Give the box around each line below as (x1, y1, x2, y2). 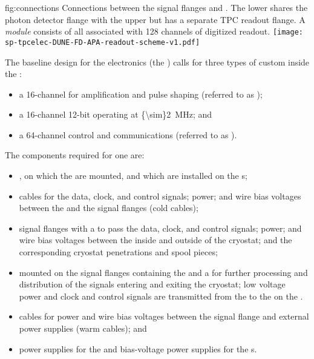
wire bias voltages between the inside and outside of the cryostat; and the (19, 233, 292, 246)
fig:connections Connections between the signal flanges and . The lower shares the (5, 1, 308, 13)
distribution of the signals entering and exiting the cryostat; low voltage (19, 278, 286, 290)
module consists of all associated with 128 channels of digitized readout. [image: (5, 25, 303, 38)
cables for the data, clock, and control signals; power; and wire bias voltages (19, 189, 301, 202)
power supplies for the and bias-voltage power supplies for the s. (19, 342, 257, 355)
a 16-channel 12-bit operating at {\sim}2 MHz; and (19, 108, 212, 121)
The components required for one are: (5, 149, 145, 161)
